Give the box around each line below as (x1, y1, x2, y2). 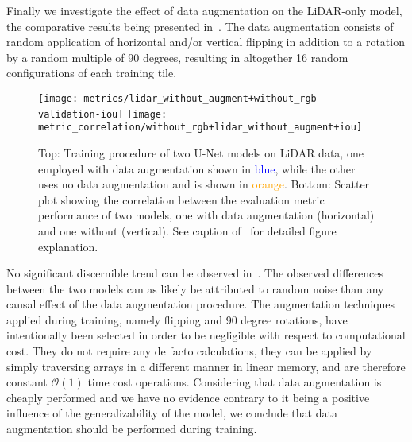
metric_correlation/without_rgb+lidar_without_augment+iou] (38, 122, 363, 134)
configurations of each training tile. (6, 64, 177, 81)
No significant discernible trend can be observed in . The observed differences (6, 265, 384, 281)
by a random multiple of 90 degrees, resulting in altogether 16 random (6, 48, 348, 65)
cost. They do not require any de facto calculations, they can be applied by (6, 343, 372, 359)
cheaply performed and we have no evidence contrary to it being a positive (6, 389, 370, 405)
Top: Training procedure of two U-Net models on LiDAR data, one (38, 144, 364, 161)
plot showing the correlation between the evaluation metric (38, 191, 325, 207)
